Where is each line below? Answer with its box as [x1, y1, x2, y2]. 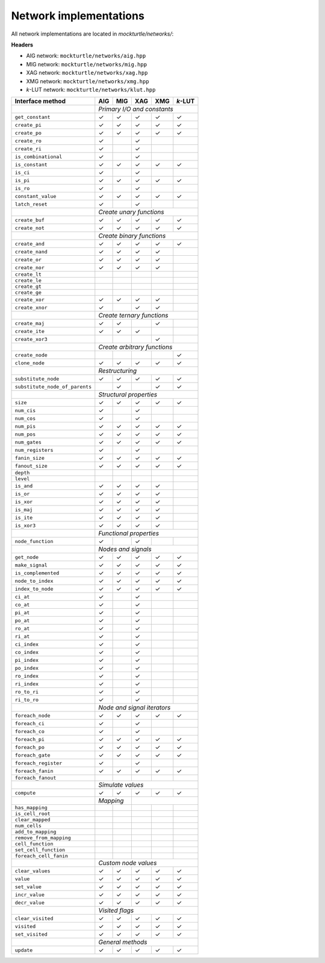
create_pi [14, 121, 42, 128]
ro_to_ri [14, 688, 39, 695]
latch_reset [14, 201, 48, 208]
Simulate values [98, 781, 144, 789]
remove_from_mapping [14, 834, 72, 841]
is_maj [14, 506, 33, 513]
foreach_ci [14, 720, 45, 726]
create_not [14, 224, 45, 231]
